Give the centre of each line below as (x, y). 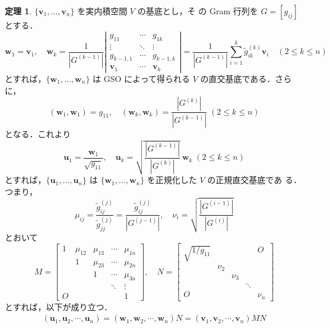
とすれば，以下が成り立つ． (58, 306)
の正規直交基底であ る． (254, 180)
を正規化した (172, 180)
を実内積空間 (102, 11)
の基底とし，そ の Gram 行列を (198, 11)
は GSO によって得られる (141, 78)
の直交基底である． (238, 78)
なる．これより (42, 134)
